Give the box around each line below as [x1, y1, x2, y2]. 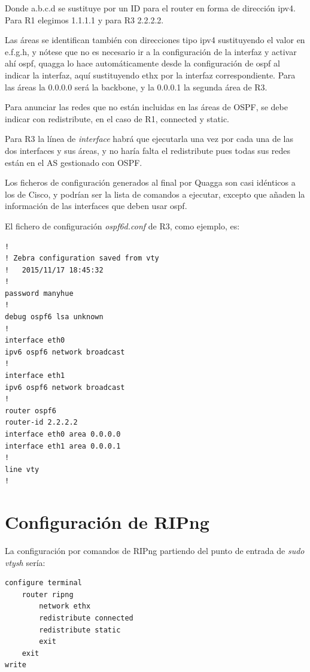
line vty [5, 465, 39, 474]
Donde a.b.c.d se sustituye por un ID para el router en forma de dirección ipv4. [5, 2, 296, 14]
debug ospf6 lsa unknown [5, 313, 104, 322]
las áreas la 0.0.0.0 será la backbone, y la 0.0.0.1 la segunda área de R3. [5, 80, 268, 93]
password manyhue [5, 289, 74, 298]
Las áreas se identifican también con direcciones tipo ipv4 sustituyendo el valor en [5, 34, 305, 46]
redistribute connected [39, 614, 133, 623]
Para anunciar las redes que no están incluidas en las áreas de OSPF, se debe [5, 101, 288, 113]
